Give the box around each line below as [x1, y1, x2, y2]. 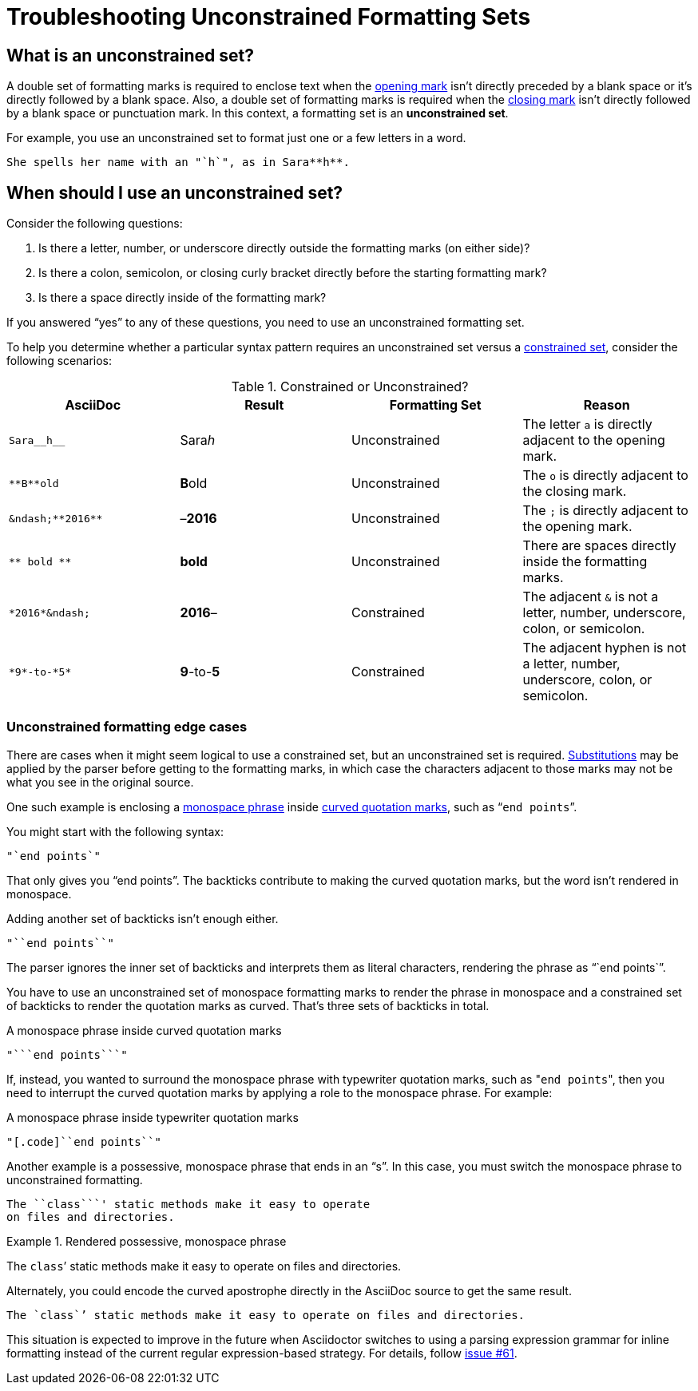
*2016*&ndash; [9, 606, 90, 619]
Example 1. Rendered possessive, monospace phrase [6, 1234, 287, 1248]
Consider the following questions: [6, 216, 183, 231]
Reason [583, 397, 630, 414]
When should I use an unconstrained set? [6, 182, 343, 203]
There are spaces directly [522, 537, 676, 554]
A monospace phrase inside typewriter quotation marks [6, 1110, 299, 1124]
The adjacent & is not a [522, 588, 659, 605]
